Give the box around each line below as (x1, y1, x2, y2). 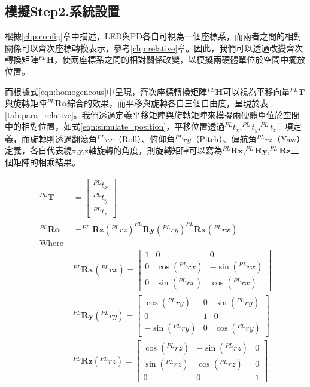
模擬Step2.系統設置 (5, 2, 120, 20)
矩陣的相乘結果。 (13, 156, 80, 168)
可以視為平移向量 (223, 85, 290, 97)
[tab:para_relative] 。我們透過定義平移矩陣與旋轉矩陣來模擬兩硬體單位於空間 (5, 108, 300, 121)
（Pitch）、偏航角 (191, 132, 257, 145)
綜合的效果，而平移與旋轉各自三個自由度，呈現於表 (66, 97, 268, 109)
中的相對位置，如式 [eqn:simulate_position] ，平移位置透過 (5, 120, 225, 133)
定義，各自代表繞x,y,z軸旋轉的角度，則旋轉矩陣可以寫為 (5, 144, 223, 156)
